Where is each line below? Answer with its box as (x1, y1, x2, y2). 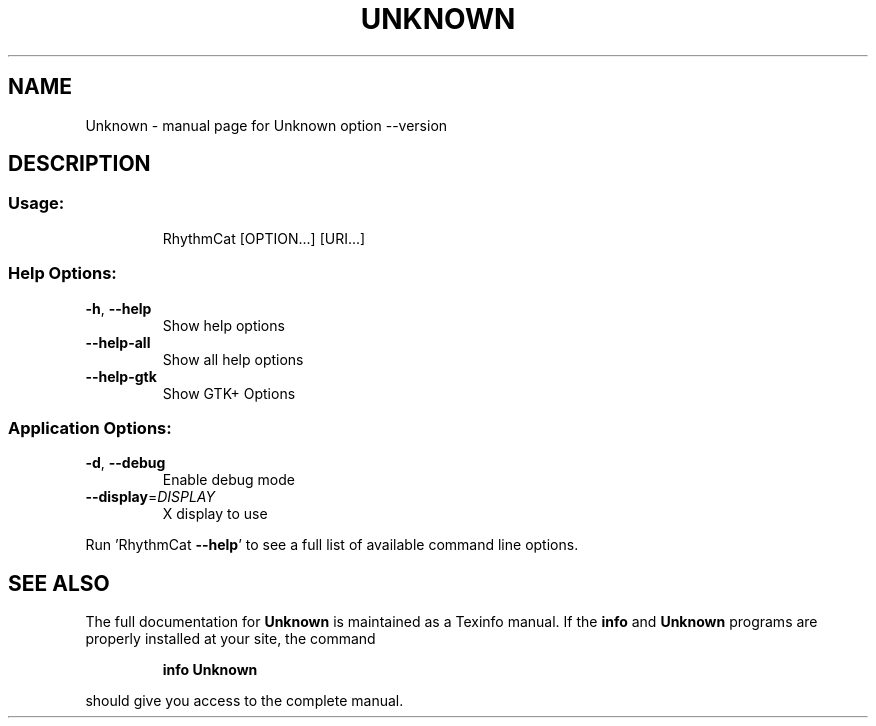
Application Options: (8, 417, 172, 438)
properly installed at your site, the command (85, 630, 376, 648)
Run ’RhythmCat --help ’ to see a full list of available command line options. (85, 536, 579, 554)
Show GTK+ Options (162, 384, 296, 402)
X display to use (162, 505, 268, 523)
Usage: (8, 193, 65, 214)
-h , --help (85, 299, 152, 317)
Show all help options (162, 350, 304, 368)
